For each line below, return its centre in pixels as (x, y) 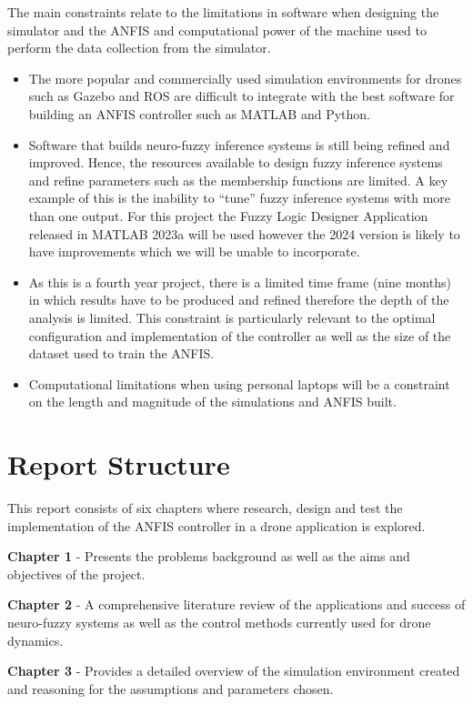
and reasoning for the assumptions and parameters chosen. (171, 688)
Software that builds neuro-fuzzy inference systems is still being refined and (239, 144)
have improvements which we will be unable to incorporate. (194, 251)
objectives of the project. (76, 573)
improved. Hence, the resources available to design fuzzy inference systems (236, 162)
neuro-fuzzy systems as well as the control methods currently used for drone (219, 622)
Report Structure (119, 464)
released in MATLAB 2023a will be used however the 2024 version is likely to (244, 233)
